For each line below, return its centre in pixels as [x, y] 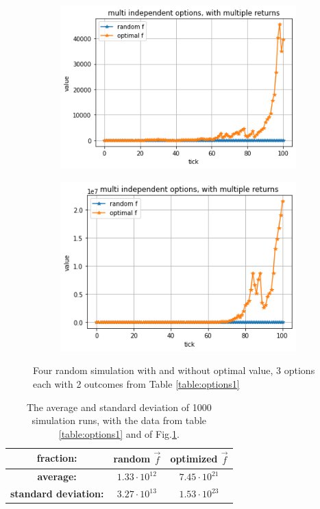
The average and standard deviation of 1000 [119, 407]
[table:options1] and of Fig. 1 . [119, 433]
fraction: [57, 458]
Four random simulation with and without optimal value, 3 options [174, 370]
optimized [194, 459]
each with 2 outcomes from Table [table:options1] [136, 384]
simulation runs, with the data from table [119, 420]
